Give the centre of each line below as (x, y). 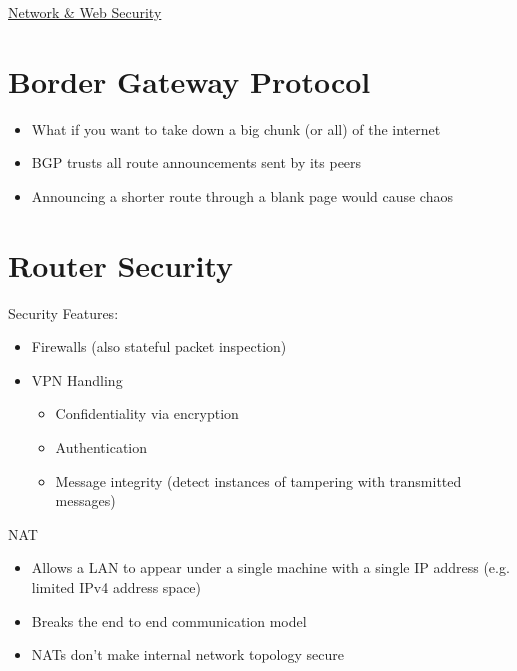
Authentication (101, 447)
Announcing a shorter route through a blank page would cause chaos (242, 195)
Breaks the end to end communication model (169, 620)
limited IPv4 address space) (116, 586)
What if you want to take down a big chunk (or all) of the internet (236, 128)
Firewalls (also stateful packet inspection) (159, 346)
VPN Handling (77, 379)
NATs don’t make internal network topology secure (187, 654)
